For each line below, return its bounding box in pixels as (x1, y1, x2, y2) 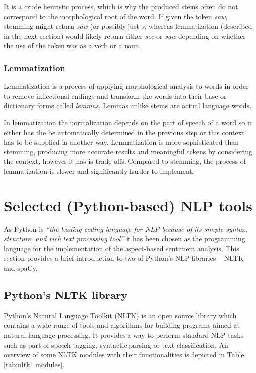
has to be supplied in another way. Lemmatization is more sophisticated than (4, 137, 239, 147)
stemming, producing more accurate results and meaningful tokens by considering (4, 146, 252, 156)
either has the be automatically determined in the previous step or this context (4, 127, 245, 137)
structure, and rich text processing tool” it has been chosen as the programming (4, 233, 245, 244)
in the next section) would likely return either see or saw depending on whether (4, 30, 246, 41)
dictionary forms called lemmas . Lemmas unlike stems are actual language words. (4, 100, 252, 111)
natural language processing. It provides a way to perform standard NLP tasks (4, 330, 244, 340)
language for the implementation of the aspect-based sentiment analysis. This (4, 243, 239, 253)
